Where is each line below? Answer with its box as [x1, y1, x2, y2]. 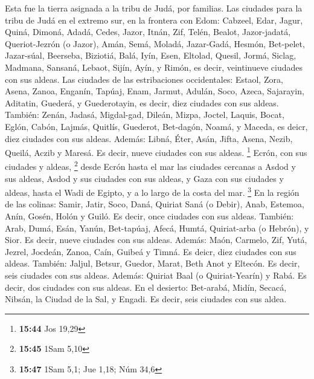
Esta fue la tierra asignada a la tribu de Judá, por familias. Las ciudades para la [5, 2, 303, 14]
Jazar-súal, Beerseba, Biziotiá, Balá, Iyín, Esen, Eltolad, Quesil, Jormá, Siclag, [5, 49, 296, 62]
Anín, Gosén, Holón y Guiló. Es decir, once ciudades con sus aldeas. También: [5, 210, 294, 222]
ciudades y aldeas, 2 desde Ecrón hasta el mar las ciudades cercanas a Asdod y [5, 158, 296, 173]
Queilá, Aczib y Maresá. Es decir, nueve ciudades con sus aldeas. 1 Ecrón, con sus [5, 144, 307, 158]
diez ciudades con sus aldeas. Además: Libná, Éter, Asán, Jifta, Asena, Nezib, [5, 132, 293, 144]
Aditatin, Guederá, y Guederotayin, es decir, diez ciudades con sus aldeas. [5, 96, 279, 109]
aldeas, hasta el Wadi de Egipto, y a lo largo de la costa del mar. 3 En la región [5, 184, 300, 198]
